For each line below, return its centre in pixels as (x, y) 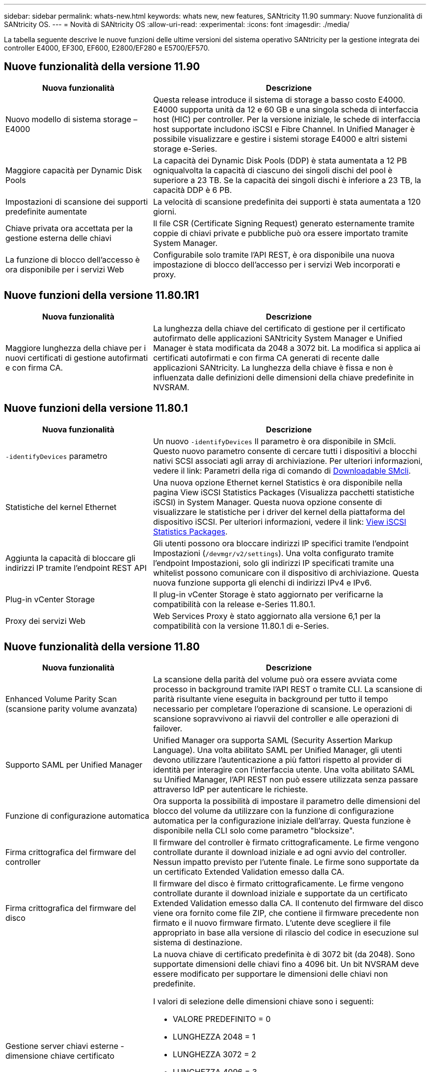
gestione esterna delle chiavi (58, 238)
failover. (168, 729)
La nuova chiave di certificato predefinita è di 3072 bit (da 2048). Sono (284, 954)
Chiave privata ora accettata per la (69, 228)
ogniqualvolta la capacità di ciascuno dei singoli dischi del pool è (273, 170)
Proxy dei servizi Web (46, 621)
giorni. (165, 211)
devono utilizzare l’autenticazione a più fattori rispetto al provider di (277, 760)
